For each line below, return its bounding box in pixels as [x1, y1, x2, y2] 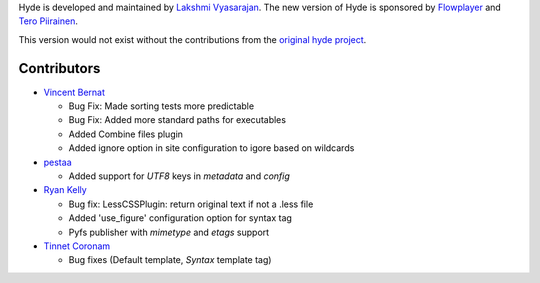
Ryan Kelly [43, 184, 87, 196]
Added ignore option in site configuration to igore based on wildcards [68, 142, 355, 154]
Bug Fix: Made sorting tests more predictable [68, 100, 255, 112]
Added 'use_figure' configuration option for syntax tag [68, 212, 292, 224]
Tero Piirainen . [18, 15, 79, 27]
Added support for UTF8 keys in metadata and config [68, 170, 290, 182]
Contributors [18, 60, 101, 77]
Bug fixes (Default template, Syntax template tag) [68, 254, 272, 266]
